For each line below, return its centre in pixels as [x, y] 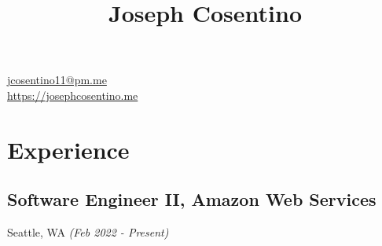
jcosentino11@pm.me [57, 80]
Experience [68, 149]
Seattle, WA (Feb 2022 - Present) [88, 232]
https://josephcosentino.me [73, 95]
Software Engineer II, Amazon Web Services [192, 199]
